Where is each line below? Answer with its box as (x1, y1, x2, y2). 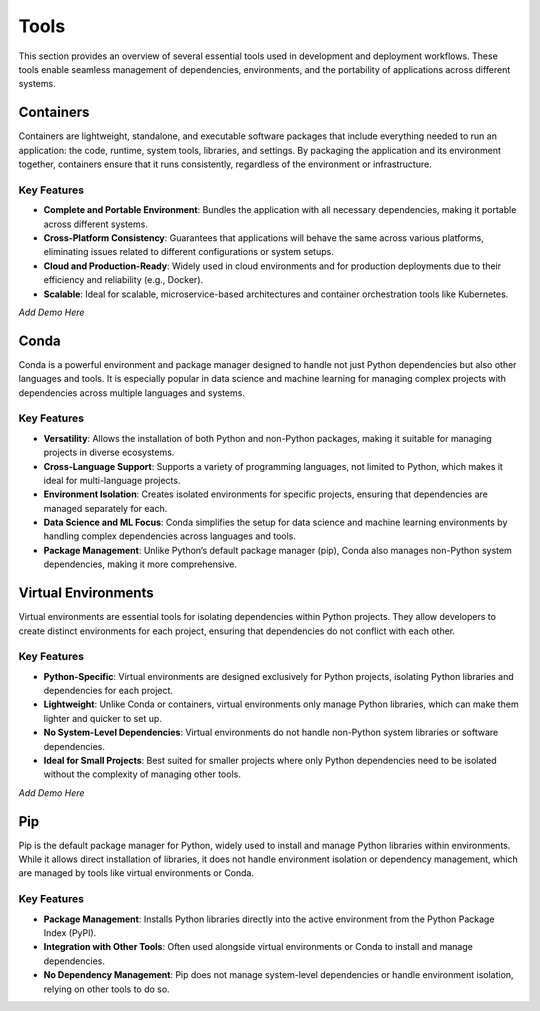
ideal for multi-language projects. (43, 474, 181, 486)
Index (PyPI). (43, 927, 97, 939)
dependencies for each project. (43, 685, 174, 697)
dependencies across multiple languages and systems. (18, 386, 245, 399)
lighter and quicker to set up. (43, 712, 162, 724)
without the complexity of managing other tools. (43, 768, 242, 780)
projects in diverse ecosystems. (43, 446, 175, 459)
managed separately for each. (43, 502, 168, 514)
